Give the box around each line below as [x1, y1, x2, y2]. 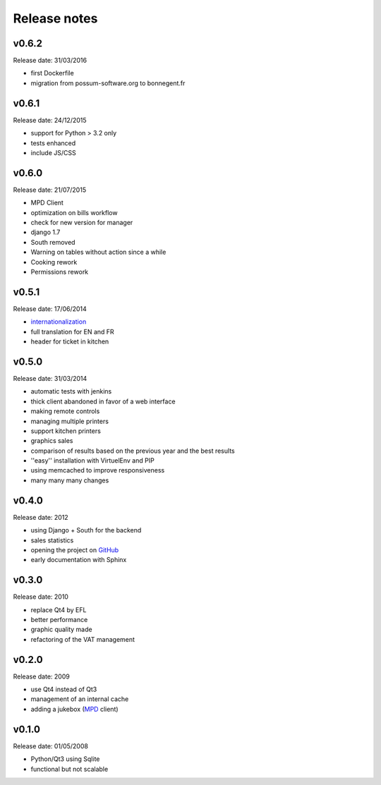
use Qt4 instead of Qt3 [30, 685, 97, 694]
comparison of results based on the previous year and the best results [30, 446, 236, 455]
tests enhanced [30, 138, 76, 147]
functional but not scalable [30, 765, 109, 773]
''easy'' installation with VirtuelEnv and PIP [30, 456, 155, 465]
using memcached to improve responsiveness [30, 466, 165, 475]
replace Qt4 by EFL [30, 605, 87, 614]
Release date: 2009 [13, 672, 70, 681]
